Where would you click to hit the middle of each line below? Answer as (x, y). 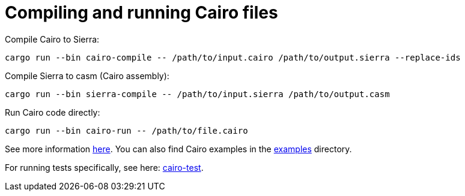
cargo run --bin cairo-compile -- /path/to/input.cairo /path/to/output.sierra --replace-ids (233, 57)
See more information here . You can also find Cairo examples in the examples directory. (178, 149)
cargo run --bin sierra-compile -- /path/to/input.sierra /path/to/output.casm (197, 94)
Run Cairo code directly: (53, 112)
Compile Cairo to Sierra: (52, 39)
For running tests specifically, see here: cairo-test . (104, 167)
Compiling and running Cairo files (141, 13)
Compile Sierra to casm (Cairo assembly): (87, 76)
